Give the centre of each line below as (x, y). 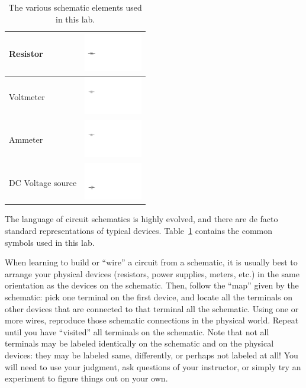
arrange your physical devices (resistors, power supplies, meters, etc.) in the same (152, 273)
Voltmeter (27, 97)
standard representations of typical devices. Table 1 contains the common (139, 230)
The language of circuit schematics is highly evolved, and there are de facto (141, 219)
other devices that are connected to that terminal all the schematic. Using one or (152, 308)
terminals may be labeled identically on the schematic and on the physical (139, 343)
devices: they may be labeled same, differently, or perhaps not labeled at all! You (152, 355)
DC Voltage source (43, 182)
